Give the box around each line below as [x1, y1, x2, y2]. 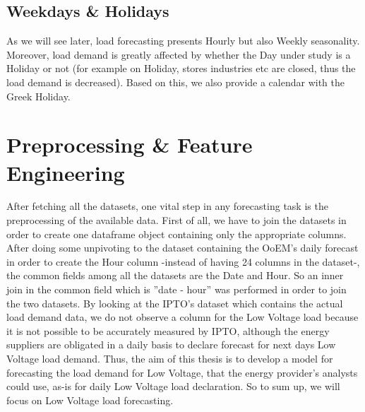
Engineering [6, 158, 125, 187]
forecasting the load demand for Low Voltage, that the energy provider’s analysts [6, 365, 358, 379]
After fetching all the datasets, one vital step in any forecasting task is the [6, 199, 328, 213]
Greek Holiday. [6, 88, 71, 103]
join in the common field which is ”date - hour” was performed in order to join [6, 282, 347, 297]
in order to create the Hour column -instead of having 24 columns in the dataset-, [6, 254, 360, 269]
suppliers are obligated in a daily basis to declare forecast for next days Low [6, 337, 336, 352]
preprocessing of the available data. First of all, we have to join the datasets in [6, 213, 347, 228]
